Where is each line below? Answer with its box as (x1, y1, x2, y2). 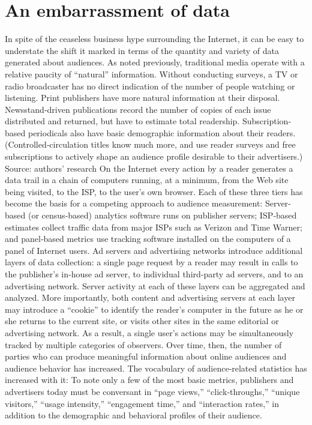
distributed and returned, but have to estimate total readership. (5, 115, 240, 127)
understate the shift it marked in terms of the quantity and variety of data (5, 44, 279, 56)
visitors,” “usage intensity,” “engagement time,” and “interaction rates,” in (5, 397, 280, 409)
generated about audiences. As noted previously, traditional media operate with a (5, 56, 305, 68)
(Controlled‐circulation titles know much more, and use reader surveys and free (5, 138, 296, 151)
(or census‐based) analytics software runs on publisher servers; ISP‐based (28, 209, 297, 222)
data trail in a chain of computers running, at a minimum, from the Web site (5, 173, 289, 186)
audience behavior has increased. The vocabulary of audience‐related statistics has (5, 361, 307, 374)
